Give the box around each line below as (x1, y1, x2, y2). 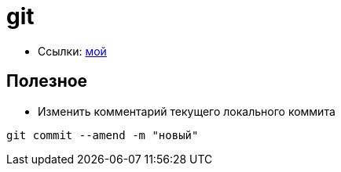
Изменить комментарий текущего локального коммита (38, 104, 335, 118)
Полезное (6, 71, 88, 91)
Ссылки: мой (38, 44, 107, 58)
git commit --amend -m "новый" (6, 128, 199, 142)
